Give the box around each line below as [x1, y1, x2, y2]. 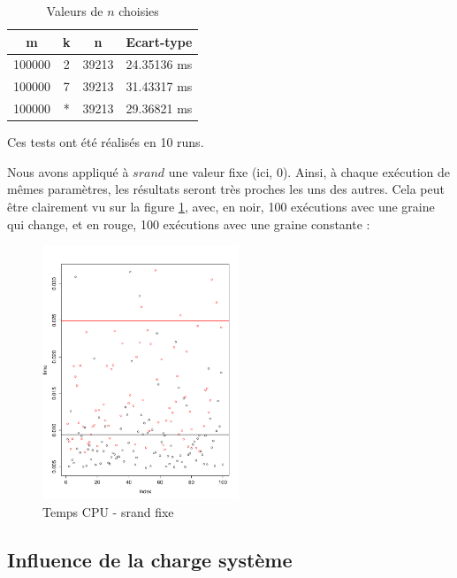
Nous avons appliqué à [7, 162, 129, 181]
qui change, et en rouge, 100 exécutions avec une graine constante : [7, 214, 370, 233]
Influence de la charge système [7, 546, 293, 573]
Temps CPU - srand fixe [42, 503, 174, 521]
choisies [118, 2, 159, 19]
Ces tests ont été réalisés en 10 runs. [7, 133, 204, 151]
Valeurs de [46, 2, 103, 19]
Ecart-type [126, 32, 193, 50]
